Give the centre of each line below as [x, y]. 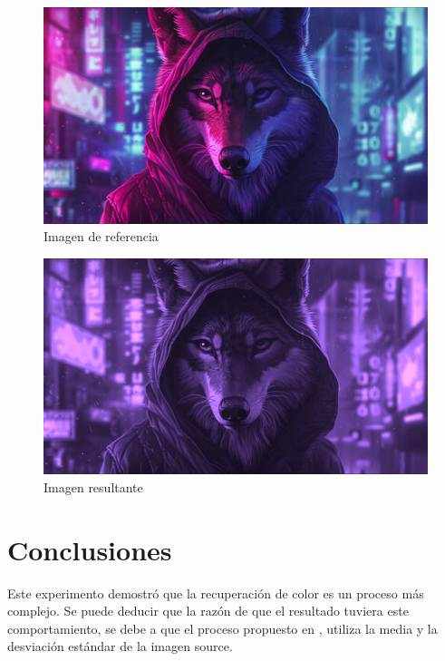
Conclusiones [90, 549]
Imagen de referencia [101, 236]
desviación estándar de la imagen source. [120, 646]
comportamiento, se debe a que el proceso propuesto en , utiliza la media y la [222, 628]
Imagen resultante [93, 486]
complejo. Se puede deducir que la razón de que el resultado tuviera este [208, 611]
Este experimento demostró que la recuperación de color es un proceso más [216, 593]
